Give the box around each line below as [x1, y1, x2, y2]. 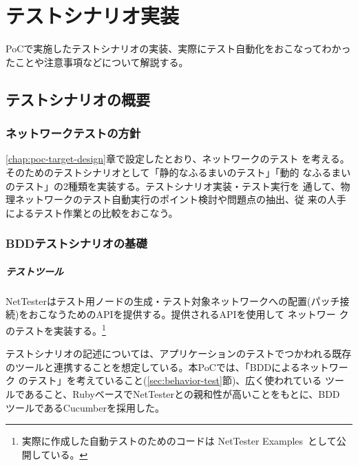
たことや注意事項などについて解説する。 [6, 54, 189, 69]
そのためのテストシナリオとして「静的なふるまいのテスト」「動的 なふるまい [6, 165, 351, 179]
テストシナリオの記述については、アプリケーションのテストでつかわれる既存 [6, 346, 352, 361]
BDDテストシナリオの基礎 [6, 235, 147, 252]
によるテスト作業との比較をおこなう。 [6, 205, 178, 220]
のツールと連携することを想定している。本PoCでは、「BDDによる [6, 359, 300, 374]
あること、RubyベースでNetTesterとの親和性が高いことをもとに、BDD [24, 386, 340, 401]
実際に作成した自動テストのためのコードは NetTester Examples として [21, 434, 337, 448]
